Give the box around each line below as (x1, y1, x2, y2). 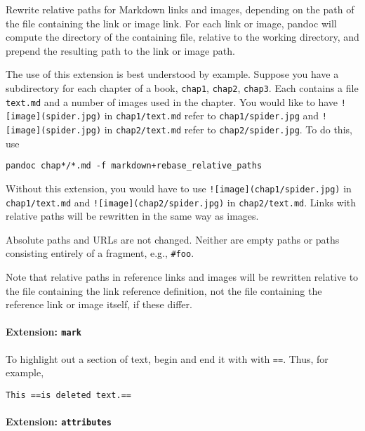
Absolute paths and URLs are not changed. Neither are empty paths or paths (6, 232, 340, 246)
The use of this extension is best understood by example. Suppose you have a (6, 67, 339, 81)
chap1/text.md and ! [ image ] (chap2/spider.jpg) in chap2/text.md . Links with (6, 194, 357, 209)
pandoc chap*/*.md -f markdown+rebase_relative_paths (6, 161, 263, 171)
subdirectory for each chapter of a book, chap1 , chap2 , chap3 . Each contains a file (6, 80, 359, 95)
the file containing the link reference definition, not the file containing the (6, 283, 322, 298)
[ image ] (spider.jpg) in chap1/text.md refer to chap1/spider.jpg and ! (6, 108, 327, 123)
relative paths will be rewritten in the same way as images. (6, 208, 259, 223)
